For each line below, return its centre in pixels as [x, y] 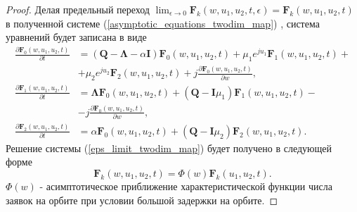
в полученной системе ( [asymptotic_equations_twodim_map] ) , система [163, 23]
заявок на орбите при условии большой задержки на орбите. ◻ [142, 200]
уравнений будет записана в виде [76, 37]
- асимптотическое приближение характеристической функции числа [186, 186]
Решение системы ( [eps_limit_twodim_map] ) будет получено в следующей [169, 148]
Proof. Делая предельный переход [78, 9]
